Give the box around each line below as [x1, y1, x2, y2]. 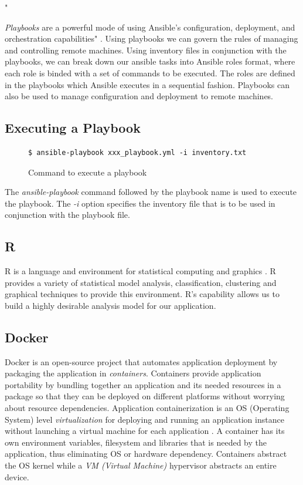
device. [5, 470, 29, 483]
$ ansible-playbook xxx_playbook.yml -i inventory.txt [28, 148, 247, 157]
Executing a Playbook [5, 119, 141, 137]
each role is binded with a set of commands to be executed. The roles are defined [5, 66, 295, 79]
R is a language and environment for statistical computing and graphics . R [5, 265, 276, 277]
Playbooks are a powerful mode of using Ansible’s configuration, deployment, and [5, 21, 295, 33]
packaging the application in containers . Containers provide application [5, 367, 261, 379]
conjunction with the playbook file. [5, 208, 130, 221]
